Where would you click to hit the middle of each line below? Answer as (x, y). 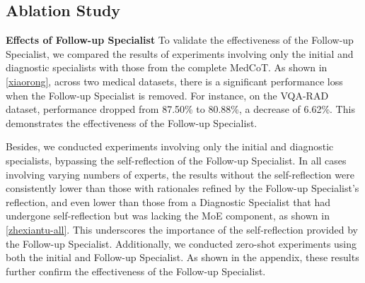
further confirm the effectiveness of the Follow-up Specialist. (136, 271)
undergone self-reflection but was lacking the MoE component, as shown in (168, 216)
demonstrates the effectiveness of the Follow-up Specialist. (132, 122)
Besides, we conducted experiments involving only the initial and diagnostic (170, 146)
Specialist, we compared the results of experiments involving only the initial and (180, 53)
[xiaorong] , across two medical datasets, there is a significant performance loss (174, 81)
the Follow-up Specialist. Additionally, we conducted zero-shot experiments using (181, 243)
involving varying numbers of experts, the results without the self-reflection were (180, 174)
